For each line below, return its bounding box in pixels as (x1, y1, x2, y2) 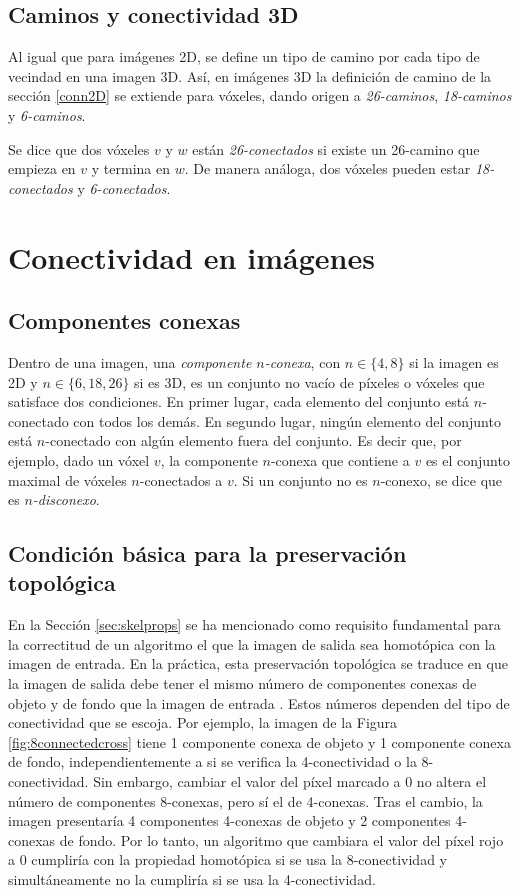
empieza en (8, 158, 76, 179)
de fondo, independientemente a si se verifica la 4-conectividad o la (8, 751, 417, 772)
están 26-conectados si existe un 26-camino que (192, 138, 480, 159)
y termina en (91, 158, 170, 179)
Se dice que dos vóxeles (8, 138, 150, 159)
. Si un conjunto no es (233, 469, 368, 490)
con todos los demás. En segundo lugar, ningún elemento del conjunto (73, 410, 501, 431)
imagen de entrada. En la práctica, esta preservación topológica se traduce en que (8, 653, 508, 674)
